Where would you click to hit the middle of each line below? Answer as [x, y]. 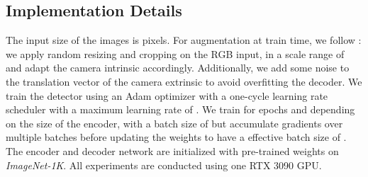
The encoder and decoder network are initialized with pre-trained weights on [172, 150]
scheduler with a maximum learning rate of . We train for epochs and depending [180, 109]
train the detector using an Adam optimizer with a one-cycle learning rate [167, 95]
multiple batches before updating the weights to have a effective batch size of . [176, 137]
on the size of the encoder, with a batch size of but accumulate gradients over [174, 123]
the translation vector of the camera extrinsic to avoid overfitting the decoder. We [184, 81]
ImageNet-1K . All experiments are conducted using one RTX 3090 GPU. [164, 165]
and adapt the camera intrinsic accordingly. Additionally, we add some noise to [178, 68]
